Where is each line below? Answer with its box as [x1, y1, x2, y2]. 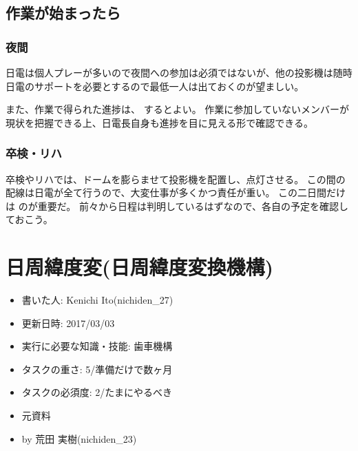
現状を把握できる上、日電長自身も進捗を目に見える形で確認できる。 [6, 115, 314, 129]
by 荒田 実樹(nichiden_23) [21, 431, 137, 445]
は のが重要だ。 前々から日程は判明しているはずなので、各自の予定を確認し [6, 198, 348, 213]
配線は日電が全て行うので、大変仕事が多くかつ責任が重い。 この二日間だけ [6, 185, 346, 200]
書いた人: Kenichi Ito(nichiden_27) [21, 293, 173, 307]
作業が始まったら [6, 2, 121, 23]
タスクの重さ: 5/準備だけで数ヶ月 [21, 361, 173, 376]
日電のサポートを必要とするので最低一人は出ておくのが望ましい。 [6, 78, 304, 93]
